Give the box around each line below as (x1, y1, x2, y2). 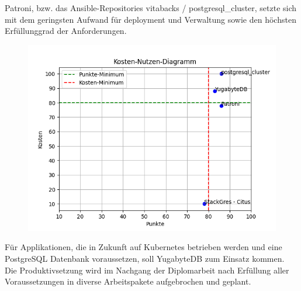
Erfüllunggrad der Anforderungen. (5, 25, 127, 37)
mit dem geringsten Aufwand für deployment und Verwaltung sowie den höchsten (5, 13, 296, 25)
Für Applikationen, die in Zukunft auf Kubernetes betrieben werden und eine (5, 241, 282, 253)
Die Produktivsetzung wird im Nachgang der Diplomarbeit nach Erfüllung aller (5, 264, 289, 276)
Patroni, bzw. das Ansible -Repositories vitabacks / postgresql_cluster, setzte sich (5, 2, 297, 13)
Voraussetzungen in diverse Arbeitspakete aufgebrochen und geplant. (5, 275, 251, 287)
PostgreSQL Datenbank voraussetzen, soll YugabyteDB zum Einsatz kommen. (5, 252, 285, 264)
